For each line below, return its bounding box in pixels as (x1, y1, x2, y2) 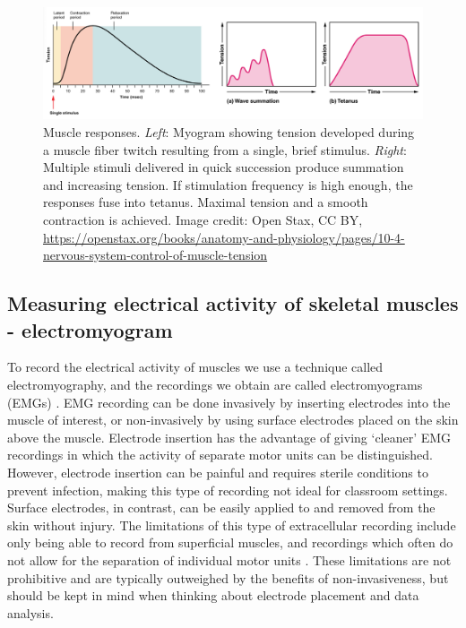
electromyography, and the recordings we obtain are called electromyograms (7, 374, 423, 393)
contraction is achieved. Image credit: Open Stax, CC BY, (43, 211, 363, 229)
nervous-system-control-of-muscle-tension (43, 245, 268, 264)
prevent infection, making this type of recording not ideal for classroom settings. (7, 480, 448, 499)
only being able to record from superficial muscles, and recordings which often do (7, 533, 453, 552)
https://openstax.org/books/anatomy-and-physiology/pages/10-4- (43, 228, 405, 246)
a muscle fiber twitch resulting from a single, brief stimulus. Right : (43, 140, 407, 159)
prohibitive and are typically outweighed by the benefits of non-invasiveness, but (7, 568, 449, 587)
